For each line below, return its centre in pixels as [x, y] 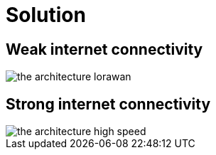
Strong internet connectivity [108, 104]
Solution [46, 15]
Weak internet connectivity [104, 49]
